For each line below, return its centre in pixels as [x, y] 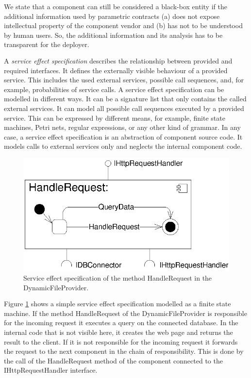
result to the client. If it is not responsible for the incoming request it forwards [121, 341]
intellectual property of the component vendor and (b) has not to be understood [123, 25]
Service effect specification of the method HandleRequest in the [118, 278]
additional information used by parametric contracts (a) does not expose [112, 16]
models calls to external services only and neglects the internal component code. [123, 146]
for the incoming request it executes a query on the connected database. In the [121, 323]
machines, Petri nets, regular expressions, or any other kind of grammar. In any [122, 127]
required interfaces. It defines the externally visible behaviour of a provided [116, 70]
